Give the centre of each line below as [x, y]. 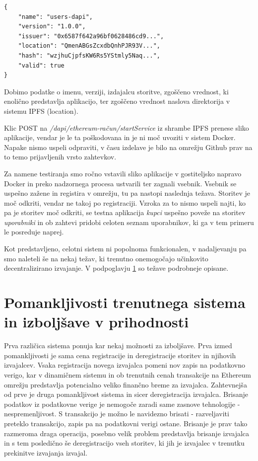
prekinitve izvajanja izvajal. [46, 452]
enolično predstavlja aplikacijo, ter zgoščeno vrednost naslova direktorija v [117, 101]
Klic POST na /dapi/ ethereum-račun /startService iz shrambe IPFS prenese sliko [127, 127]
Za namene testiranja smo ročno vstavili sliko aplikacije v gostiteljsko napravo [123, 173]
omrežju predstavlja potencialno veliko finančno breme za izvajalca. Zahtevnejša [126, 384]
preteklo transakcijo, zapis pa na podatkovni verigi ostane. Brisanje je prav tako [126, 423]
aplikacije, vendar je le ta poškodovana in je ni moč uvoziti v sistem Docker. [120, 137]
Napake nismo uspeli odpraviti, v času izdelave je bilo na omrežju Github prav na [128, 147]
